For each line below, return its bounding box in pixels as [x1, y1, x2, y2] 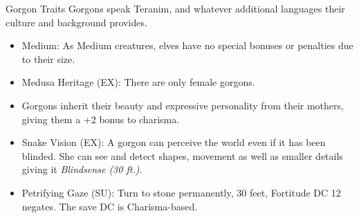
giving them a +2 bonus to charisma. [21, 111, 180, 126]
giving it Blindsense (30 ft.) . [21, 162, 142, 176]
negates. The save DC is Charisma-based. [21, 199, 198, 213]
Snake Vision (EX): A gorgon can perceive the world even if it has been [21, 135, 326, 149]
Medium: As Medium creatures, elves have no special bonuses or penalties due [21, 38, 353, 53]
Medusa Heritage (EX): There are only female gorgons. [21, 75, 255, 89]
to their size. [21, 51, 75, 66]
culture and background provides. [6, 15, 147, 29]
